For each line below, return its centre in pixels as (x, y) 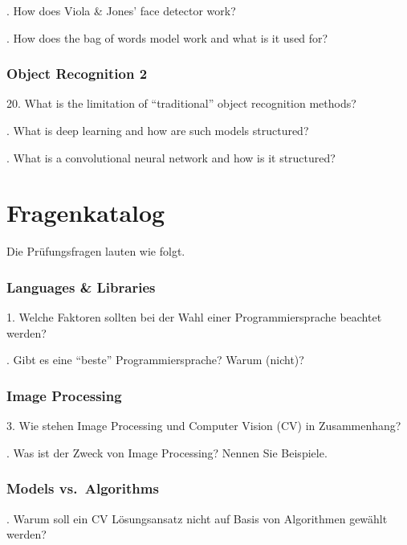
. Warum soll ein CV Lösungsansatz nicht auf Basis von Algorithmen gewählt (197, 518)
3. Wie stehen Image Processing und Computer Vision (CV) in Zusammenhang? (204, 426)
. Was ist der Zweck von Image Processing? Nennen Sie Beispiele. (167, 452)
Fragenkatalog (86, 213)
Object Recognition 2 (77, 74)
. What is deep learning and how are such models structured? (158, 130)
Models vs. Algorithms (83, 488)
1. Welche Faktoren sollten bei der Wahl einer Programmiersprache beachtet (194, 317)
